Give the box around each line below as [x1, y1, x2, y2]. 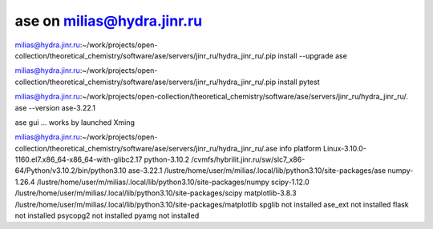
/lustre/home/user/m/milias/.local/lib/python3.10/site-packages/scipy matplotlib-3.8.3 [14, 188, 297, 198]
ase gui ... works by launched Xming [14, 117, 136, 127]
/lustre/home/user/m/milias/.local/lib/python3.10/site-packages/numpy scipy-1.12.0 [36, 177, 310, 187]
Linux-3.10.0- [323, 143, 366, 153]
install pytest [277, 77, 320, 86]
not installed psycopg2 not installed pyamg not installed [14, 211, 200, 220]
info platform [279, 143, 322, 153]
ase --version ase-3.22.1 [14, 102, 96, 112]
